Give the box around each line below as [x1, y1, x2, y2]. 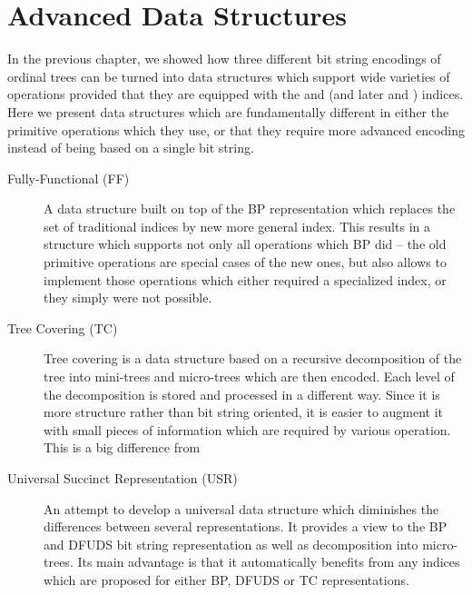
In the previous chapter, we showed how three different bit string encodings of [7, 49, 441, 68]
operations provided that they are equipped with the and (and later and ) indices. [7, 84, 464, 104]
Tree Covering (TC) [7, 318, 118, 337]
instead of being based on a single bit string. [7, 138, 254, 157]
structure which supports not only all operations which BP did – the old [44, 234, 447, 253]
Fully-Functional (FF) [7, 168, 130, 187]
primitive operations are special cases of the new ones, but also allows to [44, 253, 447, 272]
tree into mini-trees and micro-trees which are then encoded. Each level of [44, 367, 455, 386]
